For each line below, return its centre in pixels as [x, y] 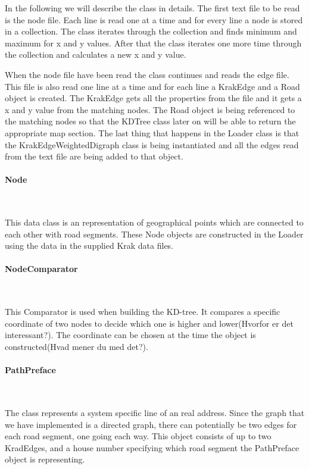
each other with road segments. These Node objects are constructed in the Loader [154, 234]
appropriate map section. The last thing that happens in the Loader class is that [152, 132]
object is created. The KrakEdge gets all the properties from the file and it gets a [153, 98]
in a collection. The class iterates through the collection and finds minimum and [151, 31]
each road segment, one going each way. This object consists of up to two [138, 436]
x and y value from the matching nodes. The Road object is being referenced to [150, 109]
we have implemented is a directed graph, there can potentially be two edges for [151, 424]
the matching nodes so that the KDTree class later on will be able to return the [150, 121]
